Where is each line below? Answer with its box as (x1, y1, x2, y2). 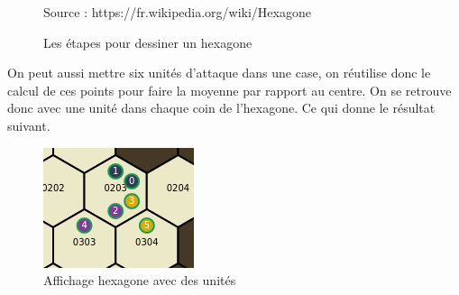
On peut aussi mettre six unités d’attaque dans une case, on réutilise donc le (7, 63, 431, 82)
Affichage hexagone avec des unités (43, 271, 236, 290)
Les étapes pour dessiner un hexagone (43, 32, 252, 51)
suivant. (7, 115, 50, 134)
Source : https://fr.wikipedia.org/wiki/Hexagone (43, 3, 311, 21)
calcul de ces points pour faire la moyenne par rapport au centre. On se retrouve (7, 80, 452, 99)
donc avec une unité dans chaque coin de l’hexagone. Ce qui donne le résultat (7, 98, 436, 117)
